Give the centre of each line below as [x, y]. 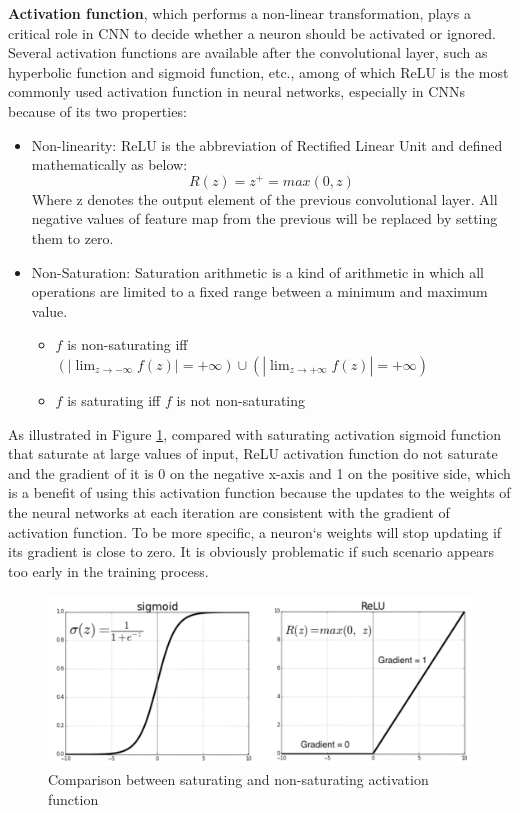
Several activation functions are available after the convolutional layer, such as [248, 52]
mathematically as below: [109, 164]
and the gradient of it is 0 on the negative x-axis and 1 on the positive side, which [259, 472]
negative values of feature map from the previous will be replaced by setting [264, 218]
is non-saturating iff [127, 344]
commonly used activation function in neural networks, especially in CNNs [236, 91]
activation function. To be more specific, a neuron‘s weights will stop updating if [255, 531]
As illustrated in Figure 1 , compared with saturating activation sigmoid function [255, 433]
